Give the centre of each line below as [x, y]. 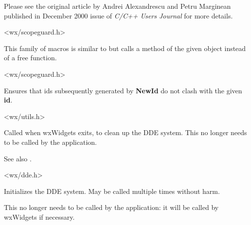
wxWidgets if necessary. [39, 216]
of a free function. [30, 58]
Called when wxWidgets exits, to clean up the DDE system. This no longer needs [125, 132]
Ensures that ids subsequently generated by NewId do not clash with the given [123, 90]
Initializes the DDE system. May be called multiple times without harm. [112, 191]
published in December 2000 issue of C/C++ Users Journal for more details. [118, 15]
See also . [18, 158]
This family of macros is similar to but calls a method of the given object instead [125, 48]
